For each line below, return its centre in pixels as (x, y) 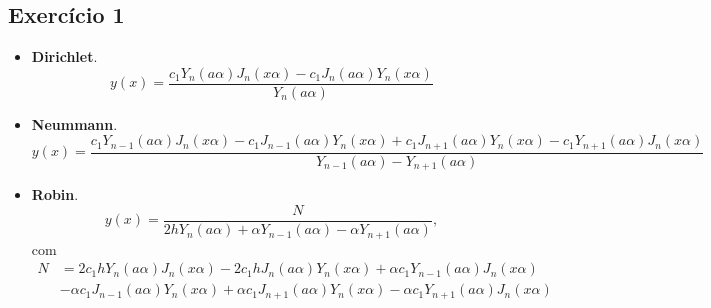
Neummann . (74, 123)
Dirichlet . (64, 56)
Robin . (55, 194)
